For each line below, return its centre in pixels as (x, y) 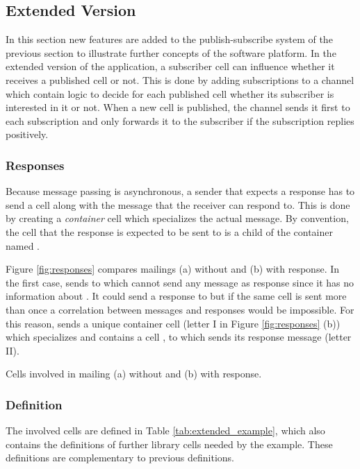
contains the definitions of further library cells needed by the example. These (169, 444)
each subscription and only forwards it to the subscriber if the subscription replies (180, 120)
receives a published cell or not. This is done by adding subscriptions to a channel (180, 79)
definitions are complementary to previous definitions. (120, 458)
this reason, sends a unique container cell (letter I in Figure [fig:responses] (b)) (173, 323)
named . (23, 245)
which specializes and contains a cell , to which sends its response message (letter (179, 337)
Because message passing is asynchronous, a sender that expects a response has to (180, 191)
